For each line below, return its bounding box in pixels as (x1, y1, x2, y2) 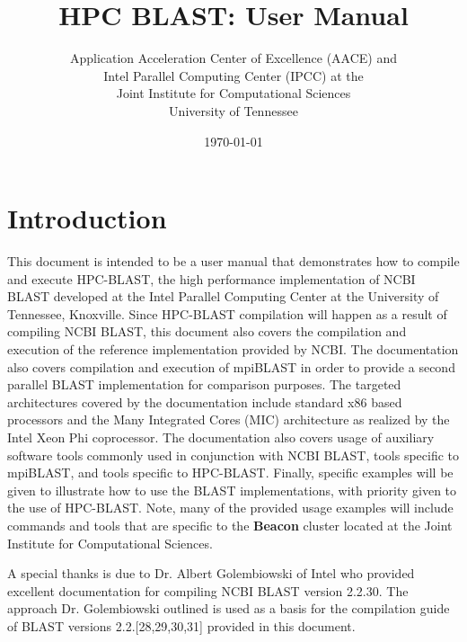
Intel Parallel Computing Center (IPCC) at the (103, 66, 364, 85)
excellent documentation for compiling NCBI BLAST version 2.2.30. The (7, 581, 409, 600)
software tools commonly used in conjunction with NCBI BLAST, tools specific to (7, 445, 460, 464)
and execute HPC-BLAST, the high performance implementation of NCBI (7, 269, 416, 288)
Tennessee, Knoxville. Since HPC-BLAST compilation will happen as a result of (7, 304, 447, 323)
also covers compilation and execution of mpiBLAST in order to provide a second (7, 357, 455, 376)
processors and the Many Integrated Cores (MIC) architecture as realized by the (7, 410, 450, 429)
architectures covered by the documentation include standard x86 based (7, 392, 402, 411)
